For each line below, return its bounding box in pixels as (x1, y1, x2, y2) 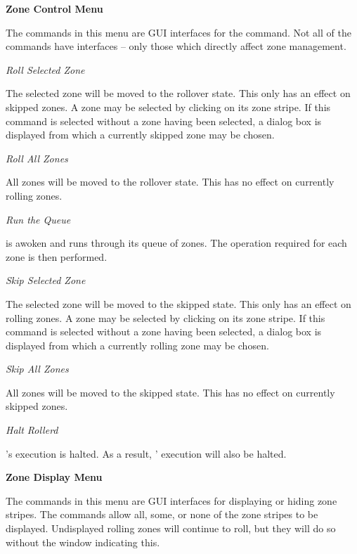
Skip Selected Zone (6, 273, 86, 288)
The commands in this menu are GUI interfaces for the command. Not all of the (6, 25, 351, 39)
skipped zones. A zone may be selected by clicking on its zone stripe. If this (6, 99, 331, 114)
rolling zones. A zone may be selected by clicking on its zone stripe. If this (6, 310, 325, 325)
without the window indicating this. (6, 534, 160, 549)
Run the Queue (6, 212, 71, 226)
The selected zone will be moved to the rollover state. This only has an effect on (6, 86, 351, 101)
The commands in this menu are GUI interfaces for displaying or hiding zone (6, 493, 337, 508)
